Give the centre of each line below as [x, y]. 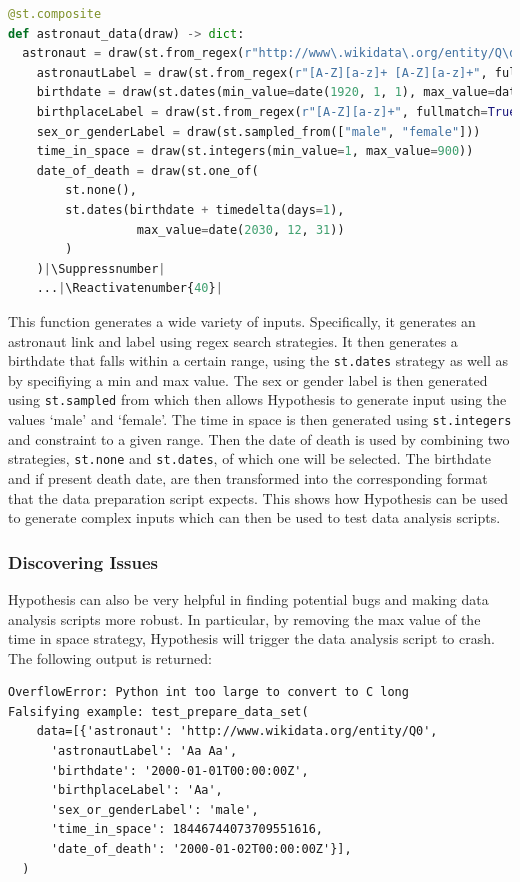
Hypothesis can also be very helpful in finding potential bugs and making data [248, 598]
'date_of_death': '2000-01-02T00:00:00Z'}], [201, 849]
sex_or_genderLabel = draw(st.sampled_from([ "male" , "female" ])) [258, 131]
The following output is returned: [110, 657]
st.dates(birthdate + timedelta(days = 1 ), [205, 209]
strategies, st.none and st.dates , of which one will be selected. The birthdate [249, 458]
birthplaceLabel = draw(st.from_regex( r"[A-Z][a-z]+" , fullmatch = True [276, 111]
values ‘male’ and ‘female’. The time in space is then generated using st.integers [260, 419]
